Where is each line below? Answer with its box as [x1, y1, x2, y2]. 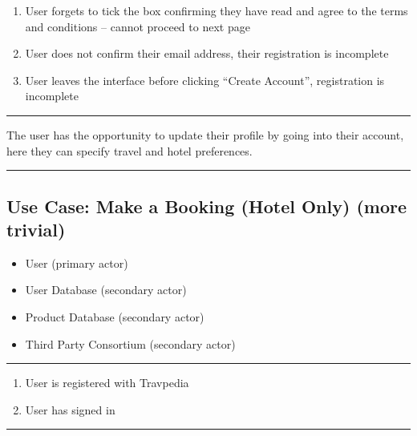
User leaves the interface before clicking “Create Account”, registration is [25, 71, 385, 88]
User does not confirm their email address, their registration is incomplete [25, 45, 389, 62]
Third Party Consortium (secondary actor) [25, 335, 236, 352]
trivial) [6, 216, 66, 241]
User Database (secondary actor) [25, 281, 187, 298]
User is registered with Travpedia [25, 374, 189, 391]
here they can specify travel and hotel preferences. [6, 142, 253, 159]
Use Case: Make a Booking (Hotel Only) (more [6, 193, 407, 218]
